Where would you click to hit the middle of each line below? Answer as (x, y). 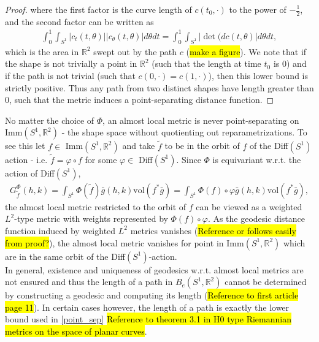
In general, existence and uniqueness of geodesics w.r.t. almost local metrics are (154, 269)
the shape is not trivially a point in (71, 63)
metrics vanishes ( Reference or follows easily (213, 230)
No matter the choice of (50, 120)
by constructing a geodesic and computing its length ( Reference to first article (152, 295)
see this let (25, 146)
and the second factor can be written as (79, 21)
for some (101, 159)
